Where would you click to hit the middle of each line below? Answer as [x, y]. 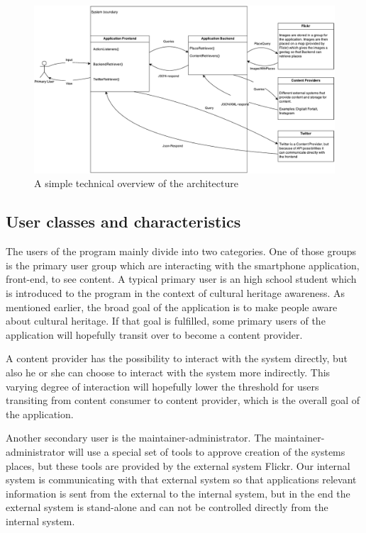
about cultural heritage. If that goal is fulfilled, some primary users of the [166, 321]
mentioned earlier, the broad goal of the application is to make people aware [172, 307]
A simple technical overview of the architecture [136, 183]
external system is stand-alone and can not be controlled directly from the [167, 507]
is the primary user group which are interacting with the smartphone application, [183, 265]
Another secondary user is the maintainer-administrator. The [139, 438]
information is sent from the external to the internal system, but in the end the [178, 493]
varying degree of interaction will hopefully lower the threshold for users [162, 386]
